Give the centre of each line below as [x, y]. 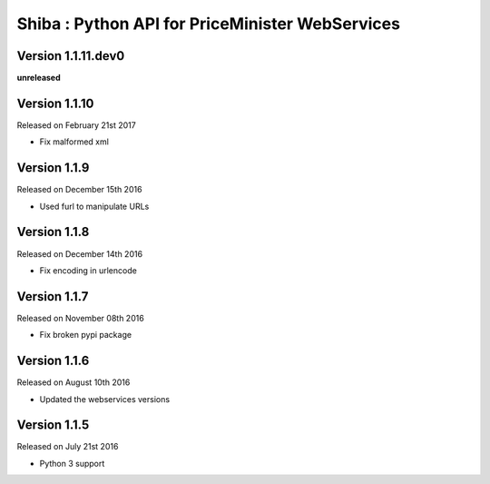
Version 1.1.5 [53, 425]
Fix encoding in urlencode [88, 270]
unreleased [39, 78]
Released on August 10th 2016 [73, 382]
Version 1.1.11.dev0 [71, 56]
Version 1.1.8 [53, 232]
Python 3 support [72, 463]
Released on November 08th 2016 [80, 318]
